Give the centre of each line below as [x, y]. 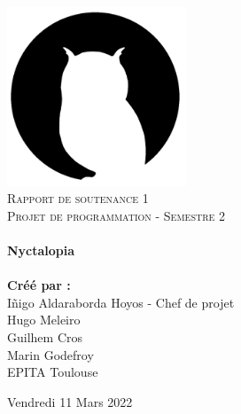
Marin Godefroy [51, 354]
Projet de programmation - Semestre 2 [117, 215]
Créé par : [39, 285]
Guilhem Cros [45, 336]
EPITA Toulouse [53, 372]
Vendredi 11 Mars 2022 [70, 401]
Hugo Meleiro [44, 320]
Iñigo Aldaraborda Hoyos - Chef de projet [121, 302]
